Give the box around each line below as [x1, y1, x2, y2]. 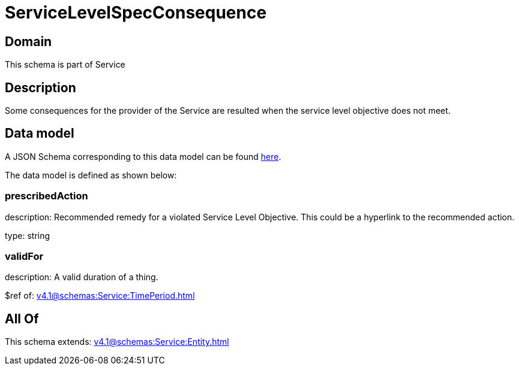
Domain [5, 34, 52, 49]
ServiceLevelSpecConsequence [5, 2, 267, 23]
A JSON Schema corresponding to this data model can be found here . [5, 151, 281, 162]
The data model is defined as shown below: [5, 169, 177, 180]
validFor [5, 250, 44, 262]
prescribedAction [5, 190, 88, 202]
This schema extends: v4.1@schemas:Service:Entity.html [5, 336, 229, 347]
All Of [5, 311, 39, 326]
